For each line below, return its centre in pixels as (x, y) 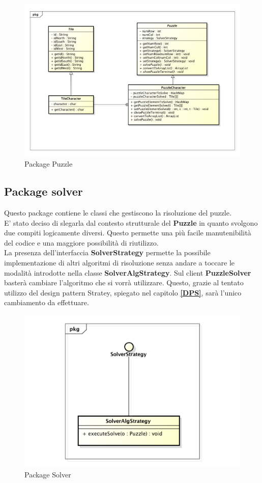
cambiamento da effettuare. (47, 302)
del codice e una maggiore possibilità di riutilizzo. (81, 242)
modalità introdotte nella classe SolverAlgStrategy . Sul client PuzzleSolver (128, 272)
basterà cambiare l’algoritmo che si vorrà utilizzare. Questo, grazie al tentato (124, 283)
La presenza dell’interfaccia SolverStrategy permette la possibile (107, 252)
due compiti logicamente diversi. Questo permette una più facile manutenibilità (128, 233)
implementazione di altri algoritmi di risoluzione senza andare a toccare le (119, 263)
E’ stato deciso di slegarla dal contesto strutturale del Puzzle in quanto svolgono (131, 222)
